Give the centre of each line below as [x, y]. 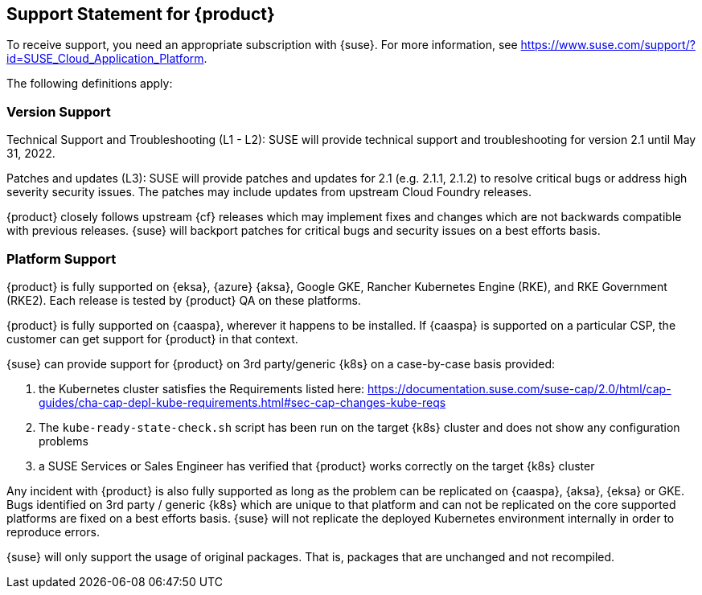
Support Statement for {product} [141, 14]
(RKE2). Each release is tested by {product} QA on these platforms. [184, 300]
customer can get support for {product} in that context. [152, 339]
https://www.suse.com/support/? [608, 45]
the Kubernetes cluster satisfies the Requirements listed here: [202, 388]
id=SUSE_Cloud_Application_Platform [105, 59]
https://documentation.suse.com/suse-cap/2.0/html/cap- [519, 388]
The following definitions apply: [90, 84]
